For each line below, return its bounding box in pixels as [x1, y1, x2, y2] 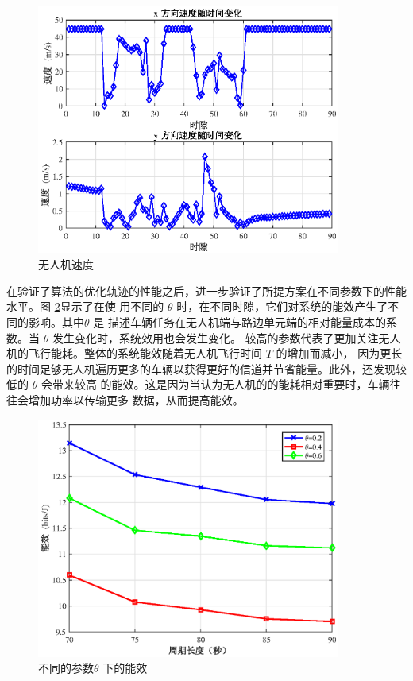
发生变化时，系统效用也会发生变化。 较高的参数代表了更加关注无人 [52, 329, 401, 346]
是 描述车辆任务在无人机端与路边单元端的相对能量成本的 [93, 313, 386, 330]
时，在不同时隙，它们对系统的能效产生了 [176, 298, 388, 315]
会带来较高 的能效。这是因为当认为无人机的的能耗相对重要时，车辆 [41, 376, 390, 393]
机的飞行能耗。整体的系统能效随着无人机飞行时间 [6, 345, 262, 362]
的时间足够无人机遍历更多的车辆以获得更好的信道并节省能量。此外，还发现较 [6, 360, 407, 377]
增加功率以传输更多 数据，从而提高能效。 [28, 391, 244, 408]
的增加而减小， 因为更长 [276, 345, 403, 362]
